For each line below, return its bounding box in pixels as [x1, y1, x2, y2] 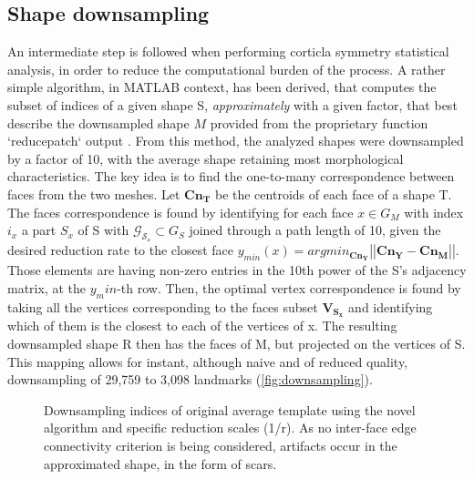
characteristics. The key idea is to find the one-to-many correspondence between [7, 167, 455, 186]
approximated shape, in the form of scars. [44, 454, 277, 473]
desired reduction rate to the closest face [7, 240, 234, 260]
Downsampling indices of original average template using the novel [44, 400, 416, 419]
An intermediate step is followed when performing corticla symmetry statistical [7, 42, 449, 61]
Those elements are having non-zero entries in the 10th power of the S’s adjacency [7, 260, 467, 280]
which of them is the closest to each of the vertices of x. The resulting [7, 316, 397, 335]
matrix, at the [7, 278, 86, 297]
